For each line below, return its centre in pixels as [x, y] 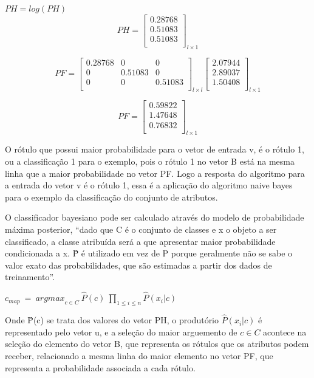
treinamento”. [30, 277]
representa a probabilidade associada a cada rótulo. [100, 367]
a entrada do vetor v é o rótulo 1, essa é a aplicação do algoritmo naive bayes [149, 185]
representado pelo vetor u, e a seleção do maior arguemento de [121, 332]
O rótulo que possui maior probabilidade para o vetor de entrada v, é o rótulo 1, [155, 149]
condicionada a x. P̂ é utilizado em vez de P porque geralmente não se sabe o [149, 253]
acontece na [285, 332]
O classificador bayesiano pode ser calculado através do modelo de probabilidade [155, 217]
